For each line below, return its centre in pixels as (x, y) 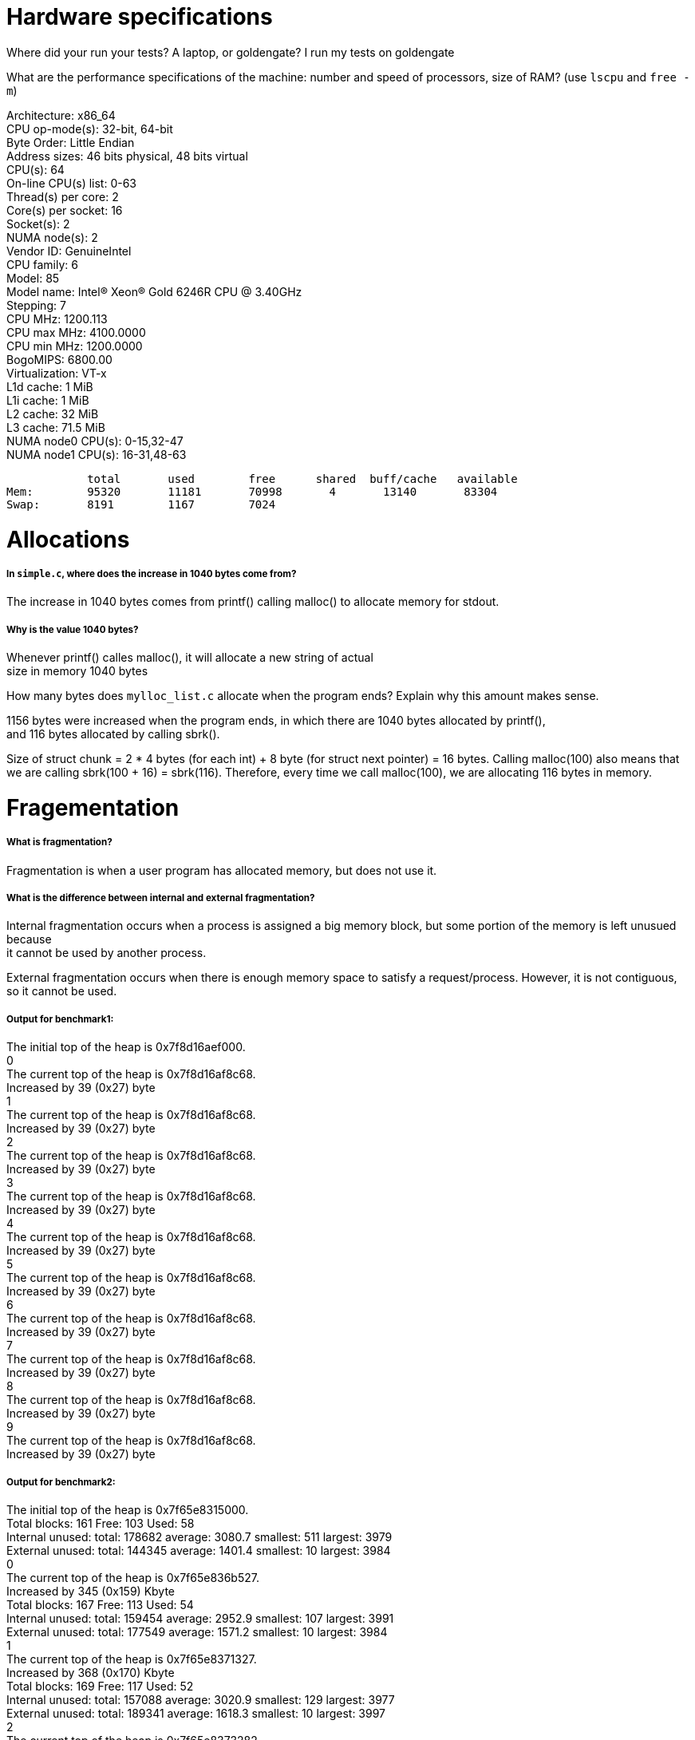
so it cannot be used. (62, 991)
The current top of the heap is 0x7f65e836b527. (133, 1577)
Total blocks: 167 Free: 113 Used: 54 (100, 1604)
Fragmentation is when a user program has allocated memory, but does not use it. (222, 870)
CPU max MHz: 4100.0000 (76, 332)
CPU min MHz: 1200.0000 (75, 346)
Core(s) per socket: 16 (65, 210)
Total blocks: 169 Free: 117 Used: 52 (100, 1686)
